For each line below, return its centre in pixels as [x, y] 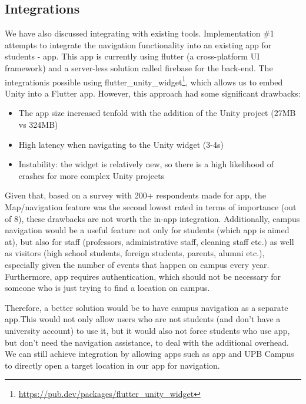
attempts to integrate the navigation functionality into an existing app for [138, 44]
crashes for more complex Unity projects [92, 175]
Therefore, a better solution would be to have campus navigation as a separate [147, 307]
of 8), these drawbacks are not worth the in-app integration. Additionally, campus [152, 218]
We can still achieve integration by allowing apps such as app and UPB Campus [149, 354]
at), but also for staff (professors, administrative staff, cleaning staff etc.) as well [149, 241]
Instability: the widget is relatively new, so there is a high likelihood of [146, 164]
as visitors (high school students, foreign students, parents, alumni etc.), [135, 253]
